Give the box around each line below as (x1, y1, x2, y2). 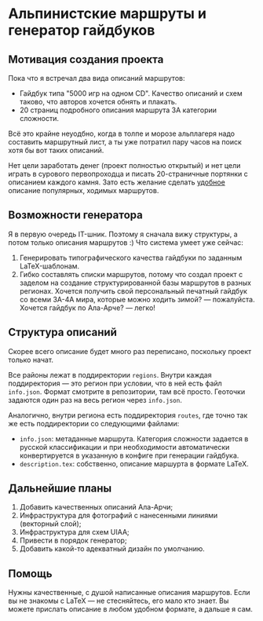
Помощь (8, 567, 53, 580)
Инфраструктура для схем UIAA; (19, 528, 130, 537)
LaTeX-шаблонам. (19, 261, 80, 271)
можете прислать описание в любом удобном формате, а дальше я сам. (8, 605, 254, 614)
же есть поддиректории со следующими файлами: (8, 418, 180, 428)
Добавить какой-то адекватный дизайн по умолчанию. (19, 544, 206, 553)
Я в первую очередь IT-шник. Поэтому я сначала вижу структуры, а (8, 229, 238, 239)
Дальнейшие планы (8, 482, 112, 495)
